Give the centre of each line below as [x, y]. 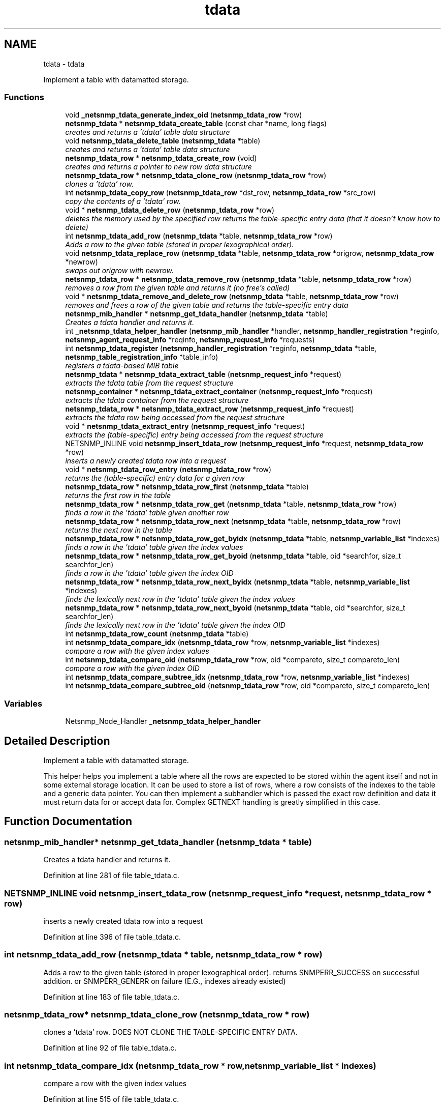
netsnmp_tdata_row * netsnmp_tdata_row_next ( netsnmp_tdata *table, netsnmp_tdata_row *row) [233, 521]
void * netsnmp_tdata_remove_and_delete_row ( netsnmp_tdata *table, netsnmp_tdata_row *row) [232, 297]
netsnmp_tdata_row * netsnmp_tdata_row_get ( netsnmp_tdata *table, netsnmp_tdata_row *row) [231, 504]
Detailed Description [57, 741]
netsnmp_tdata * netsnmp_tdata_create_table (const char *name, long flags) [196, 124]
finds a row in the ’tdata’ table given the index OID [149, 573]
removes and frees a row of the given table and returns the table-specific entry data [207, 305]
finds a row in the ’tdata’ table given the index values [154, 547]
